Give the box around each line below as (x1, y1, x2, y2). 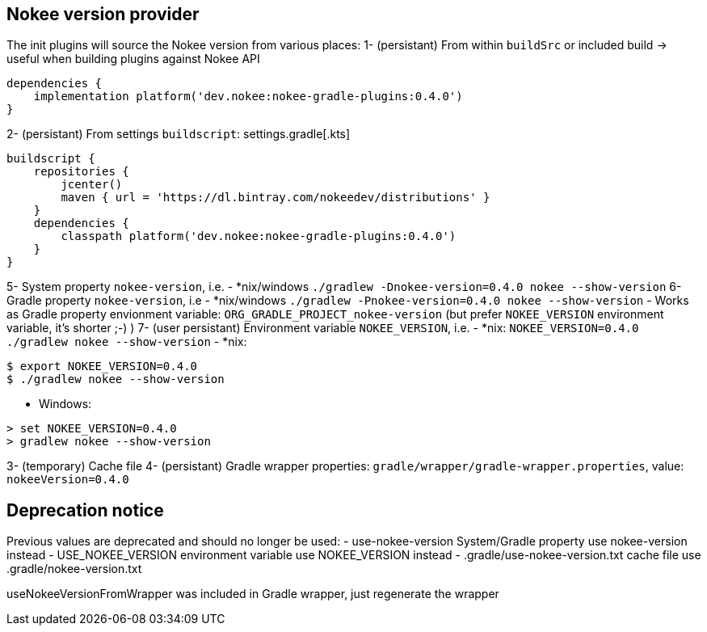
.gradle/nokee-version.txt (6, 562, 142, 576)
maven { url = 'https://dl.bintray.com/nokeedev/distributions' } (61, 191, 490, 204)
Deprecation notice (6, 499, 164, 520)
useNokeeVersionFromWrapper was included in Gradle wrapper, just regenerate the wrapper (6, 587, 499, 601)
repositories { (33, 165, 129, 179)
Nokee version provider (6, 4, 200, 24)
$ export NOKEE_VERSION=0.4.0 (6, 360, 198, 373)
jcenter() (61, 178, 123, 192)
